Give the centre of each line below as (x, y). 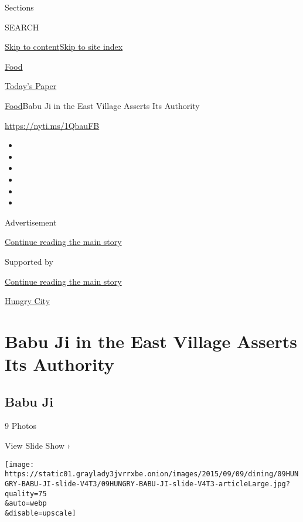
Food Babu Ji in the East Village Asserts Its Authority (102, 105)
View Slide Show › (38, 446)
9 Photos (21, 426)
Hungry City (28, 301)
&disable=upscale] (40, 513)
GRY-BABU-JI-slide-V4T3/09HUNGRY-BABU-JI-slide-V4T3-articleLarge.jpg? (147, 484)
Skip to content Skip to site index (64, 47)
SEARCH (22, 27)
